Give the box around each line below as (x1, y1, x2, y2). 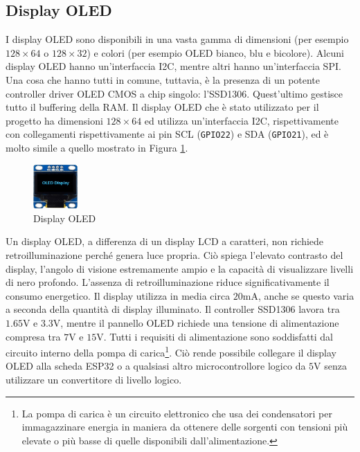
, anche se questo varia (258, 288, 354, 302)
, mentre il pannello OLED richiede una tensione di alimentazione (60, 315, 339, 329)
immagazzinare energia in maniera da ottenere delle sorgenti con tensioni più (21, 419, 348, 434)
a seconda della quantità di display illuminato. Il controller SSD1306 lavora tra (6, 302, 340, 316)
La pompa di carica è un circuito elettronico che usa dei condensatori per (21, 406, 332, 420)
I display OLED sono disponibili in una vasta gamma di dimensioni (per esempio (6, 32, 349, 46)
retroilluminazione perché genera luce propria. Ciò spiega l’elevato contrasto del (6, 247, 343, 262)
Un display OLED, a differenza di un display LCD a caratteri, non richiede (6, 234, 324, 248)
